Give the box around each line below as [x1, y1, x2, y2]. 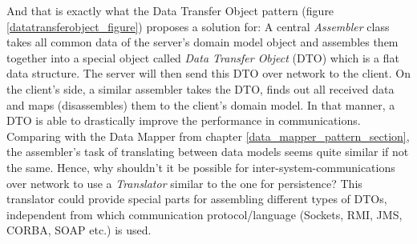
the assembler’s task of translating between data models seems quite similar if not [6, 143, 409, 160]
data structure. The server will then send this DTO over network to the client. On [6, 65, 411, 82]
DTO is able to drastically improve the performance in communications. [6, 112, 361, 129]
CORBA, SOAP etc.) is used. [6, 222, 152, 238]
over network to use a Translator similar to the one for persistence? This [6, 174, 362, 191]
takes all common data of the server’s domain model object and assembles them [6, 34, 399, 50]
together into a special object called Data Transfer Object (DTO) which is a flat [6, 49, 399, 66]
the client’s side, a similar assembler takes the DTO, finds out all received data [6, 80, 395, 97]
